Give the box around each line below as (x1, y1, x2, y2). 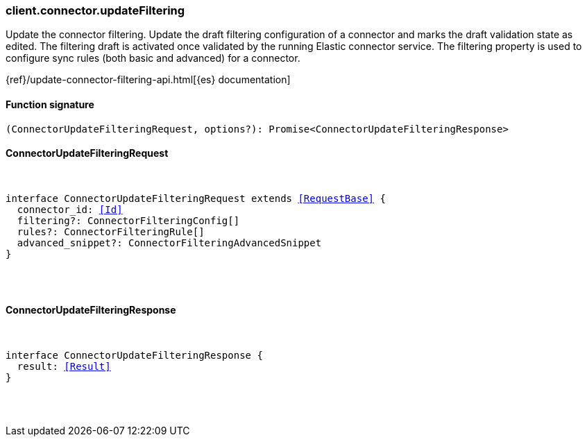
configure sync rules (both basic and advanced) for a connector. (6, 52, 300, 65)
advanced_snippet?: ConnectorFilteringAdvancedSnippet (17, 237, 322, 248)
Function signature (6, 98, 94, 110)
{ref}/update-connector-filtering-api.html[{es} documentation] (6, 74, 291, 86)
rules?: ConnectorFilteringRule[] (17, 226, 205, 237)
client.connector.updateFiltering (6, 3, 185, 17)
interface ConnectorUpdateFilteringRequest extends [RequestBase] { (6, 192, 386, 204)
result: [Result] (17, 361, 111, 373)
